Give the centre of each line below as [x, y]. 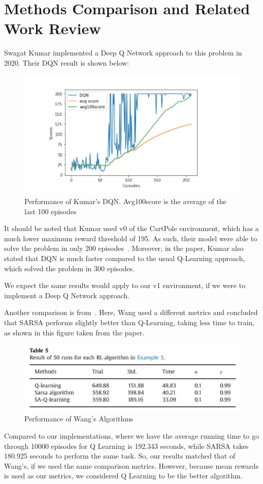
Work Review [53, 28]
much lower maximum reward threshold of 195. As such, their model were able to [131, 238]
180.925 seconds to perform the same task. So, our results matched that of [120, 456]
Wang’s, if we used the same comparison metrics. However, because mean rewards [131, 465]
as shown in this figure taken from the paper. [74, 332]
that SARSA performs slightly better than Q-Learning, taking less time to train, [129, 322]
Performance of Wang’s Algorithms [79, 419]
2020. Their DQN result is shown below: [67, 62]
